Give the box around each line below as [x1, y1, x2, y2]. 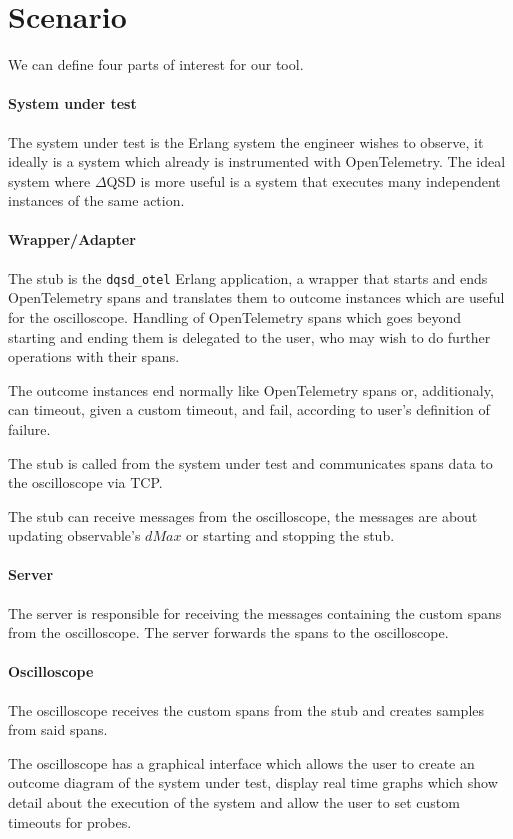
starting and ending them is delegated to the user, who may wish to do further [8, 326, 491, 347]
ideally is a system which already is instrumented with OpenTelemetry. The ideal [8, 151, 506, 172]
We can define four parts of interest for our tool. [8, 54, 304, 75]
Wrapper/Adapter [8, 229, 136, 250]
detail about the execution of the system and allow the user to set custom [8, 792, 460, 813]
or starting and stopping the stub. [186, 525, 395, 546]
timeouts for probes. [8, 811, 132, 832]
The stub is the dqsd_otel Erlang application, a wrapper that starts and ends [8, 267, 488, 288]
